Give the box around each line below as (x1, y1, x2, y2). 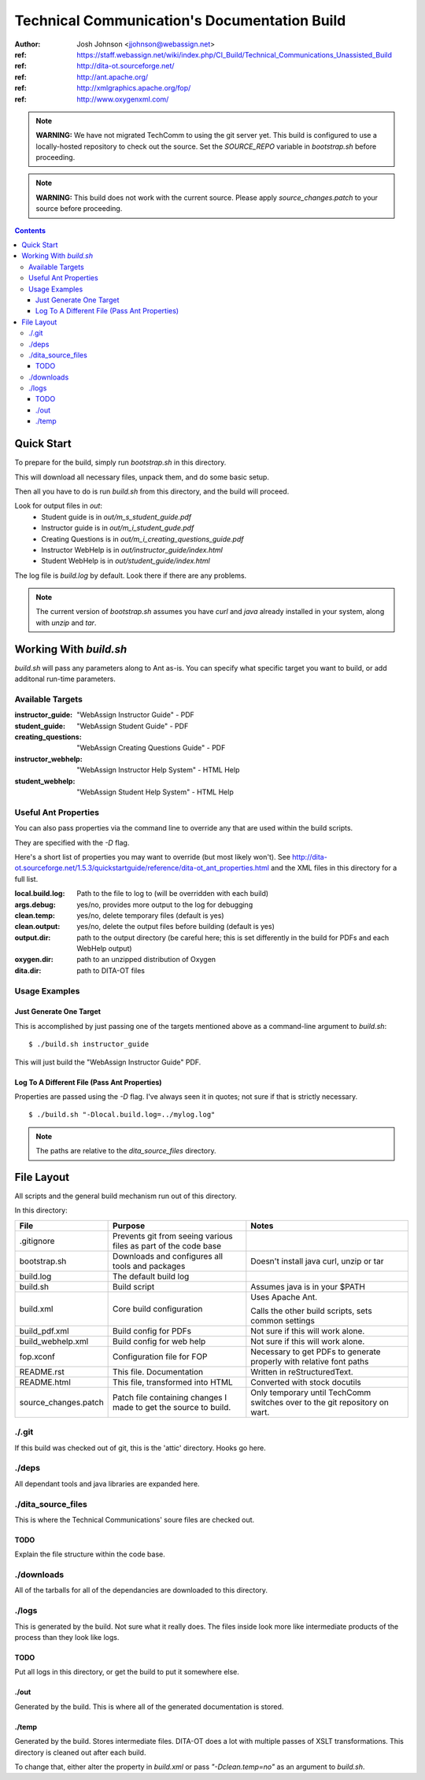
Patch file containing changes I (113, 1392, 227, 1403)
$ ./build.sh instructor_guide (28, 1040, 150, 1049)
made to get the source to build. (113, 1401, 231, 1412)
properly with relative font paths (250, 1356, 369, 1367)
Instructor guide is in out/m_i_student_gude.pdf (41, 524, 194, 533)
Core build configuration (113, 1303, 203, 1314)
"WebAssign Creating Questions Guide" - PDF (76, 743, 226, 753)
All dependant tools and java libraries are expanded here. (14, 1478, 200, 1488)
